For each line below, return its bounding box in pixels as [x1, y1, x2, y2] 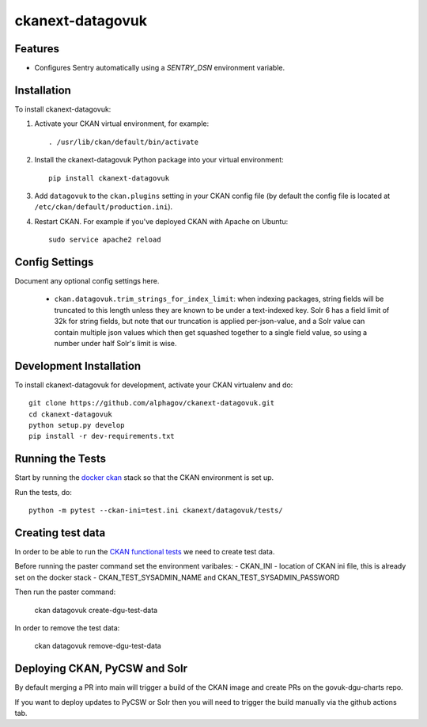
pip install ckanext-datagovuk [48, 173, 170, 182]
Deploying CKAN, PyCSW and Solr [14, 662, 188, 676]
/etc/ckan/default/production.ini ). [34, 202, 173, 211]
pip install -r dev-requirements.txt [28, 432, 176, 441]
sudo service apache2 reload [48, 235, 161, 245]
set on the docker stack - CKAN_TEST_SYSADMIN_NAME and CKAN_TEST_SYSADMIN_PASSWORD [14, 573, 340, 582]
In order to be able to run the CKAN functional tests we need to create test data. [14, 547, 275, 557]
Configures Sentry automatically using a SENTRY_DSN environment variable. [34, 63, 285, 73]
